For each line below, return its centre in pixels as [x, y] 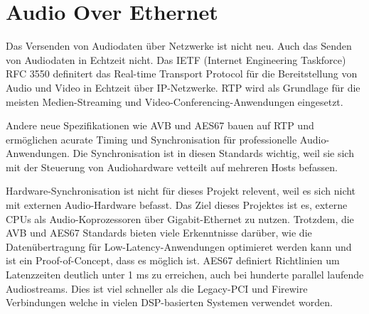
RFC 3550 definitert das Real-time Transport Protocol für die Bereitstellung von [182, 74]
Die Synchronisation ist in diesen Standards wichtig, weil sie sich [213, 153]
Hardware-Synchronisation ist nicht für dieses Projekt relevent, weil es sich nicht [181, 191]
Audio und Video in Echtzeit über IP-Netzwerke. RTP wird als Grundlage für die [183, 87]
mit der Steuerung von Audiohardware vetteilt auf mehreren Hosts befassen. [172, 167]
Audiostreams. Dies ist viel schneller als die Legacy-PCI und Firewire [157, 288]
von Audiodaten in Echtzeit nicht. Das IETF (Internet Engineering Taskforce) [176, 59]
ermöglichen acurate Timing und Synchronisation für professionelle [151, 139]
